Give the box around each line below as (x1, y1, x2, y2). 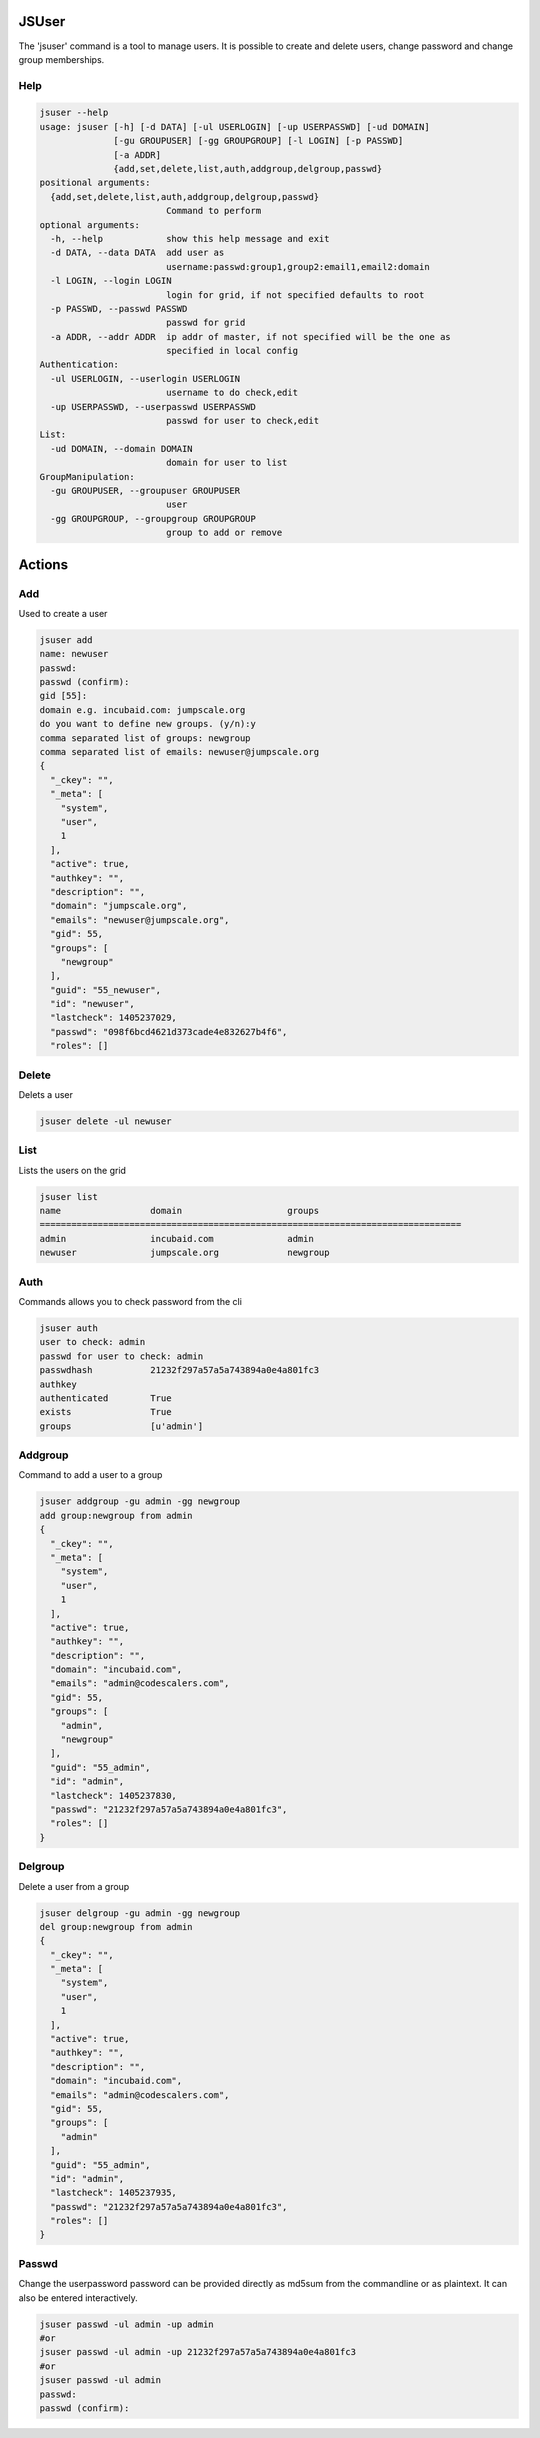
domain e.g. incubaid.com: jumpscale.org (39, 704, 246, 715)
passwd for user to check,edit (165, 415, 320, 427)
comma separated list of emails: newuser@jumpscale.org (39, 746, 320, 758)
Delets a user (18, 1088, 74, 1100)
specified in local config (165, 345, 299, 357)
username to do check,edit (165, 387, 299, 399)
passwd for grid (165, 317, 246, 329)
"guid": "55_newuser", (50, 984, 162, 995)
